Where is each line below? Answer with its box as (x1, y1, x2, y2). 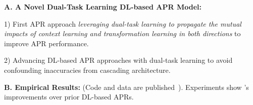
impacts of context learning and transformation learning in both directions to (4, 28, 241, 39)
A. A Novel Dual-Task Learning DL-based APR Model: (4, 2, 201, 12)
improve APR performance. (4, 38, 89, 48)
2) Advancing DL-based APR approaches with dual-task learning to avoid (4, 55, 233, 65)
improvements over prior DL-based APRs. (4, 91, 134, 102)
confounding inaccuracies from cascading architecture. (4, 64, 171, 75)
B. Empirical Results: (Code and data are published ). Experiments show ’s (4, 81, 249, 92)
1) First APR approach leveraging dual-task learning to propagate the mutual (4, 18, 241, 29)
